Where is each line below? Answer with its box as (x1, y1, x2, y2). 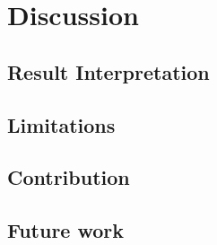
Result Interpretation (7, 57, 210, 85)
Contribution (7, 163, 130, 191)
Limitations (7, 110, 116, 138)
